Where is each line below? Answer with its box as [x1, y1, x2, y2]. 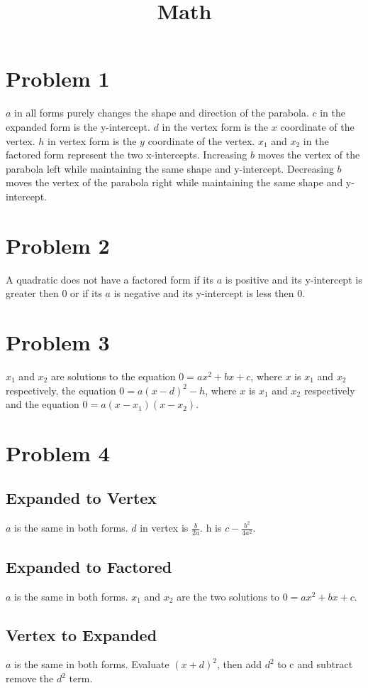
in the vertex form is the [162, 119, 269, 134]
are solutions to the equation [50, 368, 176, 383]
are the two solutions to [177, 588, 280, 603]
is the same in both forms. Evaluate [14, 657, 169, 672]
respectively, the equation [6, 382, 116, 397]
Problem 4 [6, 438, 110, 467]
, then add [216, 657, 262, 672]
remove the [6, 671, 54, 686]
